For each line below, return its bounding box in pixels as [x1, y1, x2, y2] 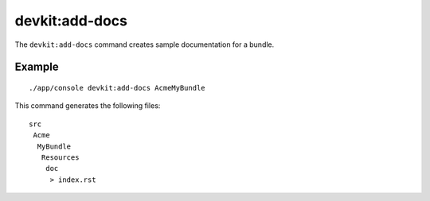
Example [14, 60, 59, 74]
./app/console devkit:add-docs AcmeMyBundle [29, 83, 206, 92]
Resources [41, 153, 80, 162]
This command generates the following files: [14, 101, 161, 110]
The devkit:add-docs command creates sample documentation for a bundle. [14, 40, 275, 49]
